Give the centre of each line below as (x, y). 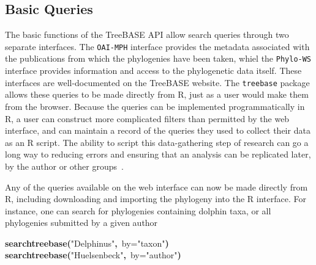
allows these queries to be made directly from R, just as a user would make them (157, 94)
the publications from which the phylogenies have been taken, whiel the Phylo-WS (158, 58)
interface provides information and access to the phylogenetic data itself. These (153, 71)
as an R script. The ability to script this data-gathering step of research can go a (157, 142)
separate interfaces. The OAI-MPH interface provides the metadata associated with (157, 46)
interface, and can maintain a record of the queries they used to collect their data (158, 130)
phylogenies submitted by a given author (81, 223)
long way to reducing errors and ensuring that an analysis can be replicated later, (158, 154)
